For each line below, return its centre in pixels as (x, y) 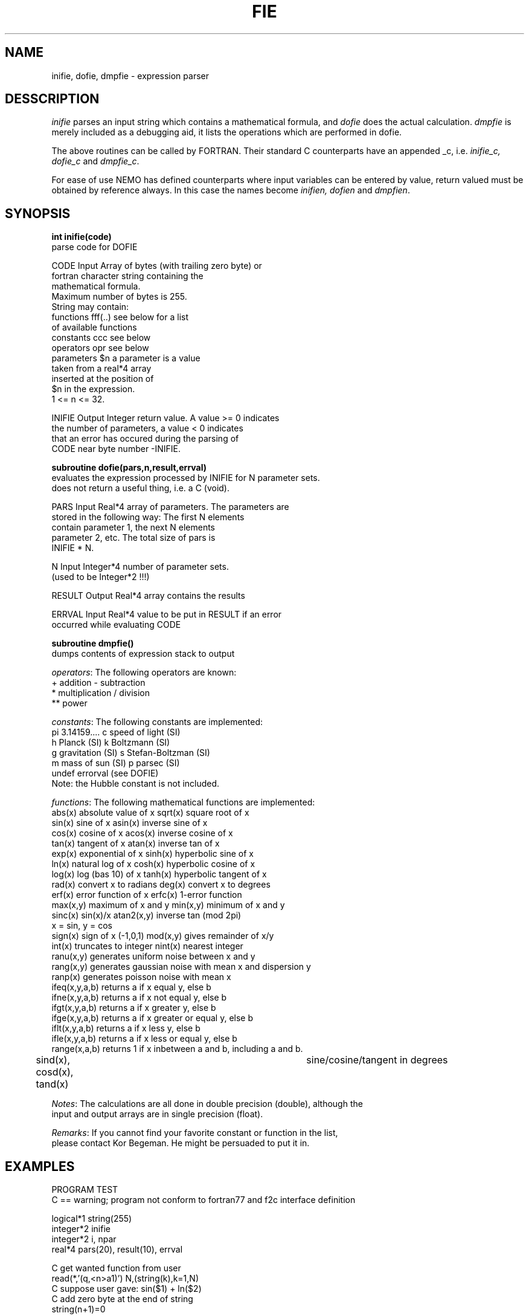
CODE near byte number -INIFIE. (116, 449)
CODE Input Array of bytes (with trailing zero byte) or (157, 266)
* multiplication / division (101, 693)
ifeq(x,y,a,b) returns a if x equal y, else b (131, 987)
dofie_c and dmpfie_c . (95, 161)
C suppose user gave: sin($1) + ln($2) (127, 1289)
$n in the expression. (93, 389)
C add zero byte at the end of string (122, 1299)
